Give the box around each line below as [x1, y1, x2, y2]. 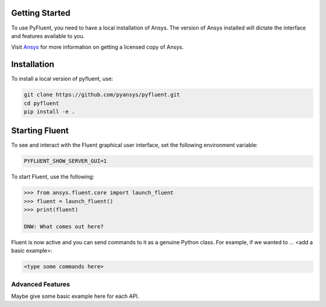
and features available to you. [11, 32, 85, 39]
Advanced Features [11, 280, 71, 288]
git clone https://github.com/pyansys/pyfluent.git [24, 91, 181, 98]
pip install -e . [24, 108, 75, 115]
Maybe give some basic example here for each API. [11, 293, 139, 300]
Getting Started [11, 8, 71, 18]
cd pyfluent [24, 100, 60, 107]
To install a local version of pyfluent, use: [11, 75, 113, 83]
